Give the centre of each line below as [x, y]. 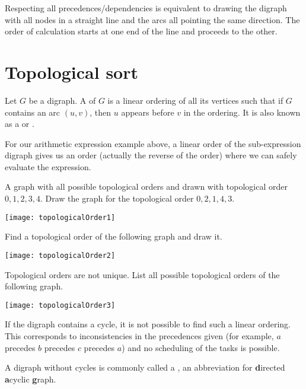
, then [101, 112]
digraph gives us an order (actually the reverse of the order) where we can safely [151, 155]
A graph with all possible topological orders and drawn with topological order [146, 186]
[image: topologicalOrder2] [60, 255]
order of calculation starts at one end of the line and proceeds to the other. [141, 31]
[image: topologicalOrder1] [60, 217]
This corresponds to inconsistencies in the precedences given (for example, [139, 336]
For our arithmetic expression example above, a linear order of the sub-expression [153, 143]
